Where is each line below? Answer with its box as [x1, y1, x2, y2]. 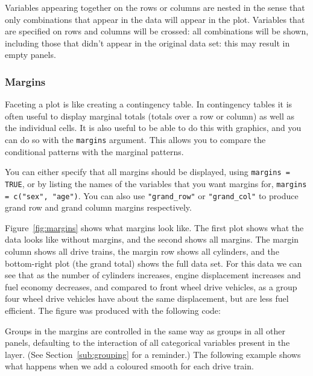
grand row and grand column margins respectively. [5, 201, 192, 214]
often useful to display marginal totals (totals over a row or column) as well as [5, 109, 295, 122]
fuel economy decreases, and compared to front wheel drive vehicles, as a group [5, 280, 297, 293]
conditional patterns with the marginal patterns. [5, 145, 184, 158]
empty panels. [5, 48, 56, 61]
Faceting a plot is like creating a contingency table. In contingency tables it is [5, 98, 292, 110]
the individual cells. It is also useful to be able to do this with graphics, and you [5, 121, 302, 134]
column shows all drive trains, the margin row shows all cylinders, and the [5, 244, 279, 257]
